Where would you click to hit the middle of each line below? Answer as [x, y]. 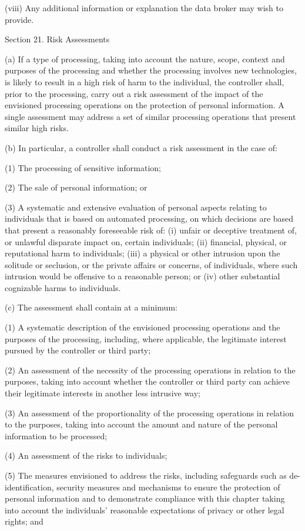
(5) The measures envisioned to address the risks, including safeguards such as [146, 475]
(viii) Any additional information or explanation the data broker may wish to [144, 8]
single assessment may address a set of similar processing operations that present [150, 116]
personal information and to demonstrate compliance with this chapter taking [145, 498]
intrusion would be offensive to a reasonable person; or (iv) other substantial [143, 276]
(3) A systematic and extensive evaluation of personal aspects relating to [136, 207]
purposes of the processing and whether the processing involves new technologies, [151, 70]
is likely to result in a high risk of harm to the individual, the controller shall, [145, 81]
